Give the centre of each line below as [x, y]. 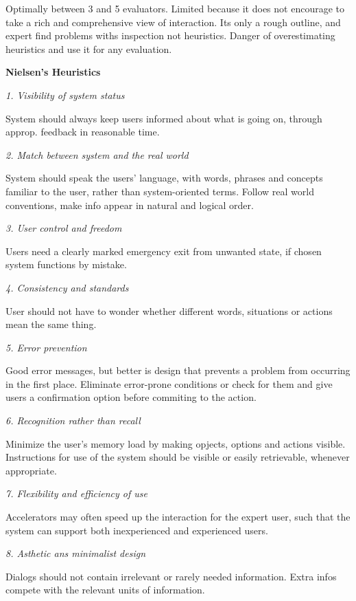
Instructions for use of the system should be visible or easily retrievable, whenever [178, 457]
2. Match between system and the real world [97, 154]
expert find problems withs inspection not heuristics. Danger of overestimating [170, 35]
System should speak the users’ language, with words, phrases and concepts [164, 178]
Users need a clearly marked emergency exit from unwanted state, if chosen [164, 251]
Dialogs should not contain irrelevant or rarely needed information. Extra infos [171, 576]
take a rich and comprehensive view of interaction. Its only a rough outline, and [173, 22]
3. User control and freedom [64, 228]
